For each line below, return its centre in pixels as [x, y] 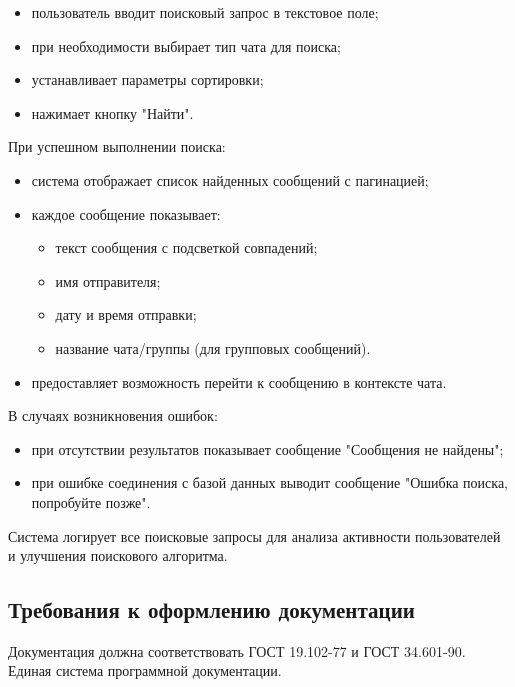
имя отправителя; [108, 280]
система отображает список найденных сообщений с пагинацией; [230, 179]
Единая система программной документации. [145, 670]
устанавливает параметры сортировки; [147, 79]
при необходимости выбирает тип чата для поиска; [186, 45]
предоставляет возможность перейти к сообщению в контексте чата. [239, 381]
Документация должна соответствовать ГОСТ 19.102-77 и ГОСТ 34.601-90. [237, 650]
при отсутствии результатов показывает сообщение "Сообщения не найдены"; [267, 448]
